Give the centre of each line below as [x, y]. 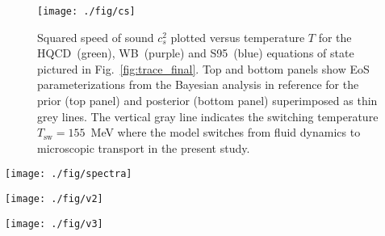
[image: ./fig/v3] [54, 223]
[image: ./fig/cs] [86, 11]
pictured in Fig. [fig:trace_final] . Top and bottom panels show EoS [203, 68]
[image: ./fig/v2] [54, 199]
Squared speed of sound [96, 37]
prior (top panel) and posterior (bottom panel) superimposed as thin [207, 101]
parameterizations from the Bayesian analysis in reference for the [198, 84]
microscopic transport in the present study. [144, 147]
